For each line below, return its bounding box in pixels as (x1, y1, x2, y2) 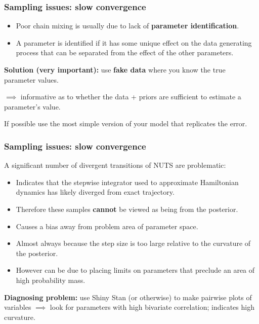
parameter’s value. (4, 101, 61, 112)
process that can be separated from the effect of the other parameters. (16, 47, 234, 58)
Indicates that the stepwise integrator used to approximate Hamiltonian (16, 176, 239, 187)
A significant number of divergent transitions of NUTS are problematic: (4, 160, 226, 170)
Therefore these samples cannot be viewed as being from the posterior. (16, 203, 238, 214)
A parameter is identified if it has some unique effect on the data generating (16, 37, 252, 48)
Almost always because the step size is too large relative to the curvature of (16, 238, 251, 248)
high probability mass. (16, 274, 85, 285)
